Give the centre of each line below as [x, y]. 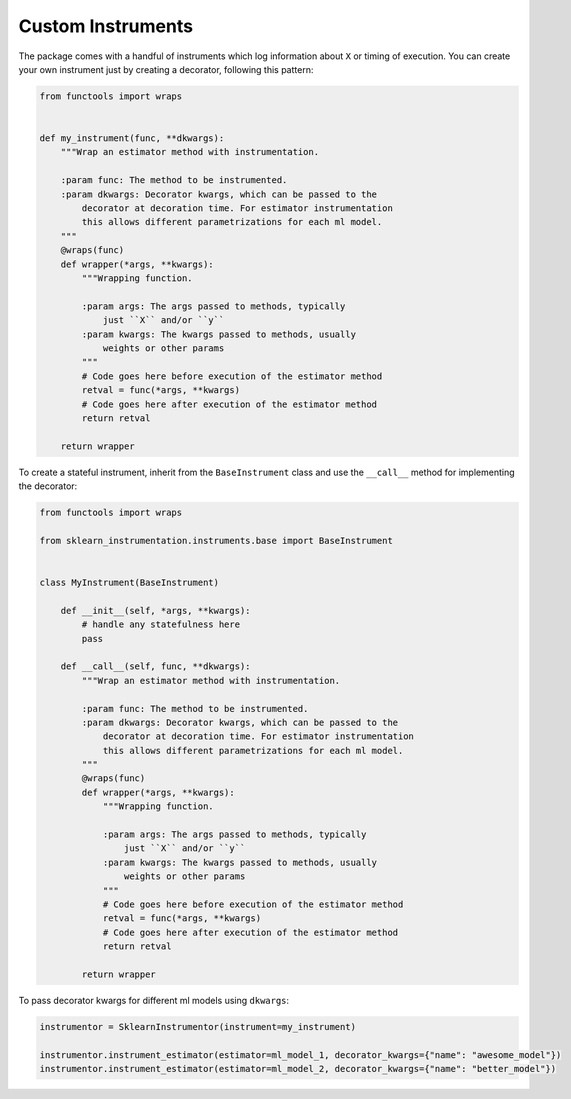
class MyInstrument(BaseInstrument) [129, 582]
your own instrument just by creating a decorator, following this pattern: [166, 69]
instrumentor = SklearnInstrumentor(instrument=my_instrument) [198, 1026]
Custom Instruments [106, 26]
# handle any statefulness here [160, 624]
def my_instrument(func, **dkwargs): [132, 138]
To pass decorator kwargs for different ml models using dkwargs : [154, 1000]
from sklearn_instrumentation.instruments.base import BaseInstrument [216, 540]
